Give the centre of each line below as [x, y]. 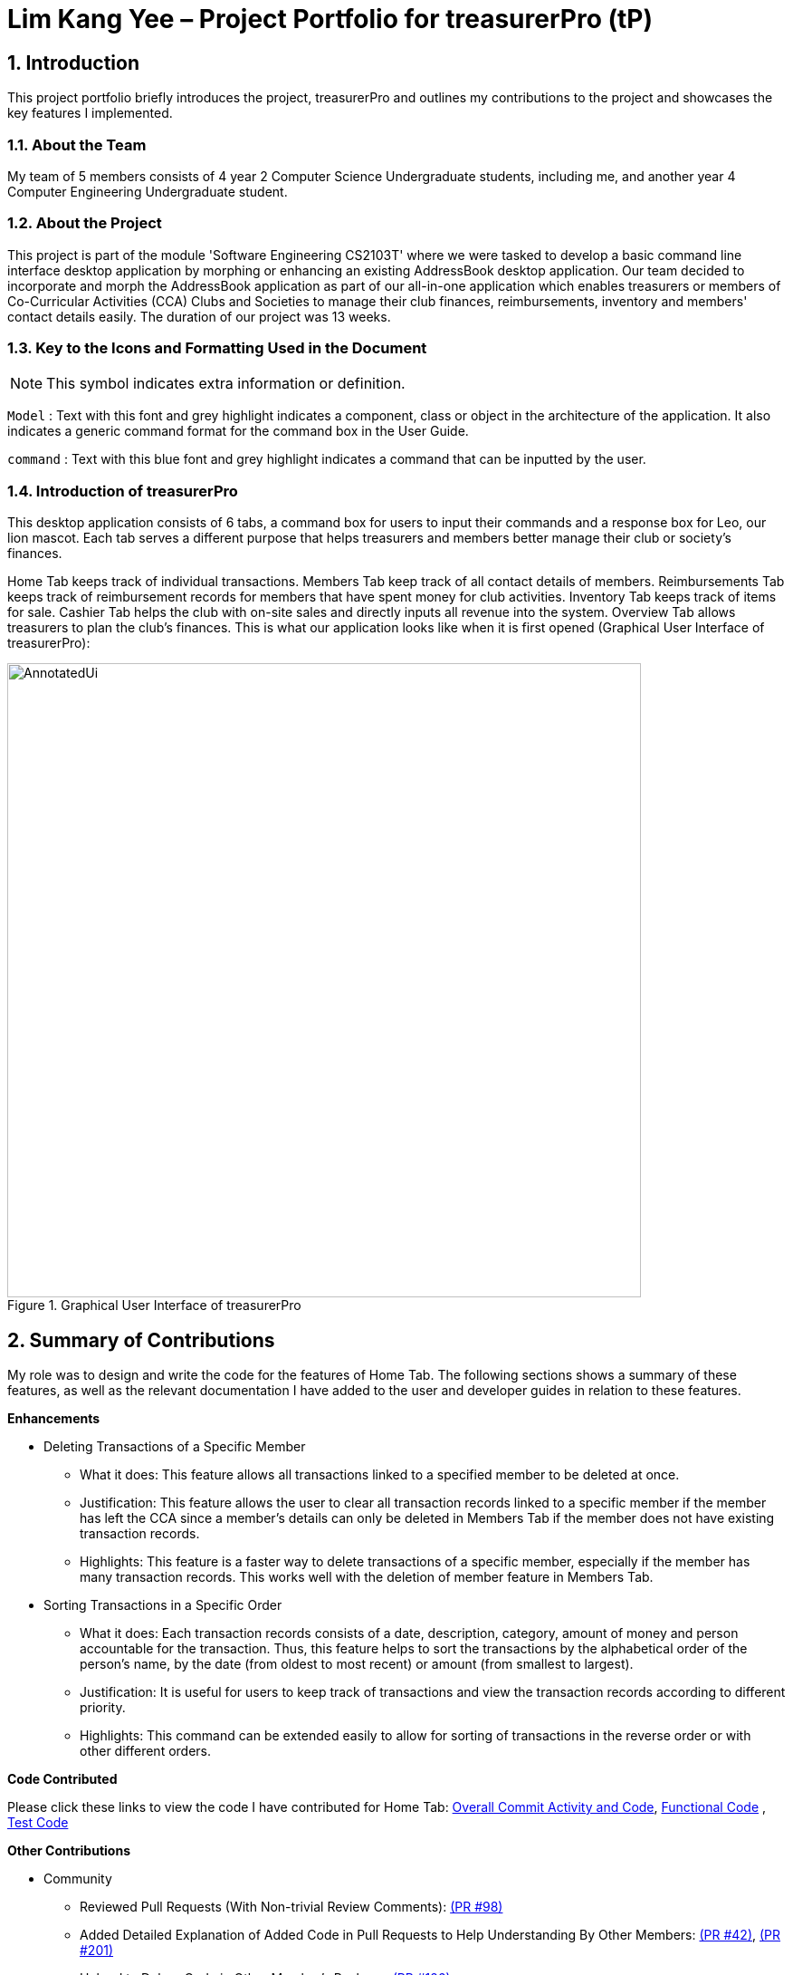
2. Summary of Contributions [141, 1340]
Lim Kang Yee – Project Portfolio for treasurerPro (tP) [330, 19]
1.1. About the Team [77, 145]
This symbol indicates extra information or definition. [226, 384]
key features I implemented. [90, 113]
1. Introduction [73, 63]
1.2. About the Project [85, 223]
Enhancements [54, 1419]
